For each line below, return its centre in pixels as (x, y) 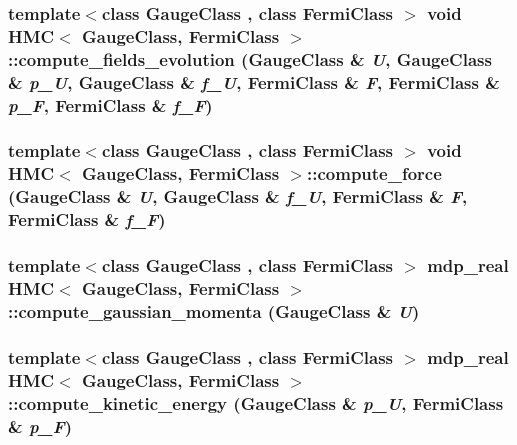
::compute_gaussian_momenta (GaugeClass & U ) (214, 310)
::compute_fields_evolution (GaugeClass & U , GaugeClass (250, 58)
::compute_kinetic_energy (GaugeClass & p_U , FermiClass (256, 402)
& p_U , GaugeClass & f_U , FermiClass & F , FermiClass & (254, 81)
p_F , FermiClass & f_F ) (110, 104)
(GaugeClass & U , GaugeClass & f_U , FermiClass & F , (238, 196)
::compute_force (374, 173)
